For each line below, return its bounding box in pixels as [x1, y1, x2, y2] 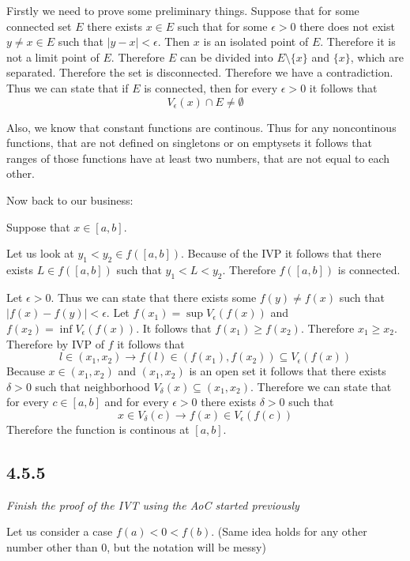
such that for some [177, 17, 268, 34]
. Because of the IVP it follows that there [181, 245, 382, 262]
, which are [350, 48, 404, 65]
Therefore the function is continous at [6, 420, 190, 437]
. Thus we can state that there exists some [51, 288, 257, 305]
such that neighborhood [35, 378, 150, 394]
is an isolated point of [203, 33, 309, 50]
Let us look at [6, 245, 74, 262]
